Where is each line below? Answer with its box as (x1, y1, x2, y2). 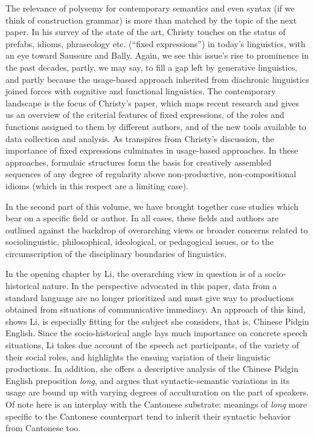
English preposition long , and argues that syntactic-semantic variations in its (5, 374, 290, 386)
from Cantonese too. (5, 421, 81, 434)
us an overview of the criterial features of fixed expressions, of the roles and (5, 108, 284, 121)
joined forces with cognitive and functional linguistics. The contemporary (5, 85, 276, 97)
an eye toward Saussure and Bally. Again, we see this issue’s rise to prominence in (5, 49, 309, 62)
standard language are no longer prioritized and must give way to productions (5, 291, 294, 304)
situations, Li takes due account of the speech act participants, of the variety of (5, 339, 299, 351)
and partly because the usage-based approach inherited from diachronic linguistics (5, 73, 309, 85)
